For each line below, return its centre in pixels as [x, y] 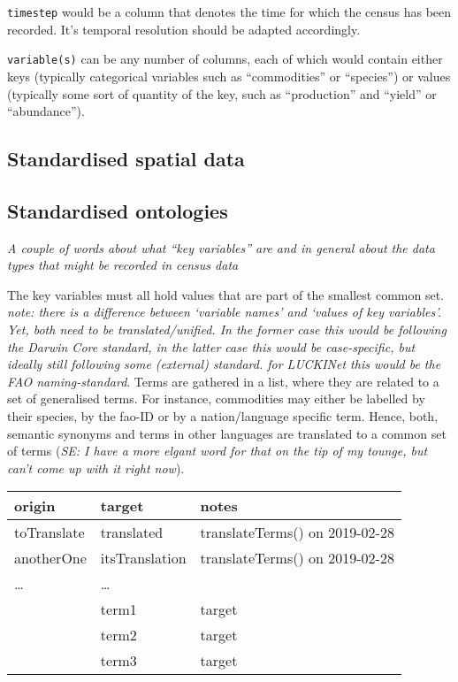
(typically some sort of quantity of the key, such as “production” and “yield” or [222, 93]
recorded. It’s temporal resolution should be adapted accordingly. [184, 29]
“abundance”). [46, 111]
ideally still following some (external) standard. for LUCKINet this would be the [224, 364]
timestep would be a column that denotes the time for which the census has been [229, 11]
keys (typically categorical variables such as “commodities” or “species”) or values [229, 76]
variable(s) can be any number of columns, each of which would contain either [225, 59]
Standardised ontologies [118, 210]
